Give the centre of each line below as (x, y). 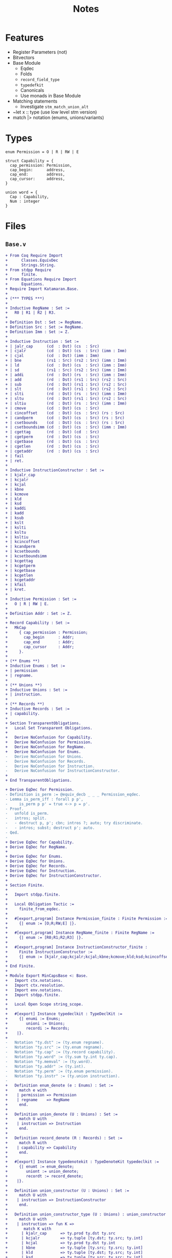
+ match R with (26, 1143)
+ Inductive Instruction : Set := (42, 341)
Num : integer (25, 201)
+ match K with (28, 1229)
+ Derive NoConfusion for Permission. (49, 742)
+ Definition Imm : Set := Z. (38, 332)
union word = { (21, 192)
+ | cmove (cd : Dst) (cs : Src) (52, 408)
